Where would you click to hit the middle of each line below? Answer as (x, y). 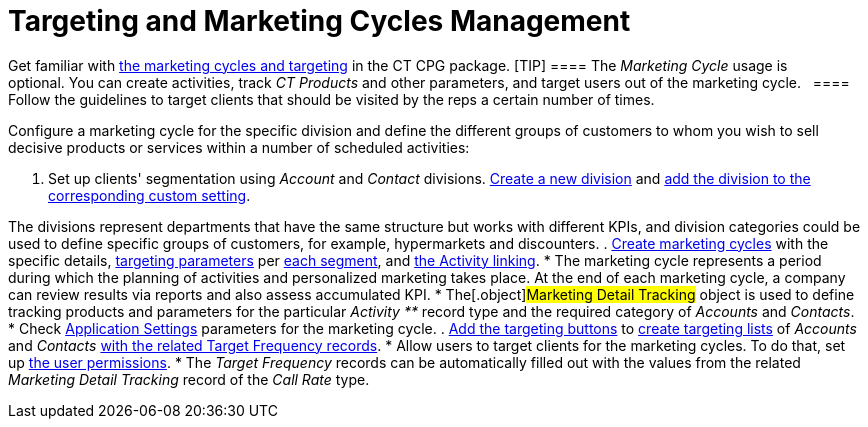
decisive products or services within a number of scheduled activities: (239, 147)
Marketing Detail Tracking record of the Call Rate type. (189, 379)
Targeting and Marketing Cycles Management (319, 21)
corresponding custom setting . (149, 195)
